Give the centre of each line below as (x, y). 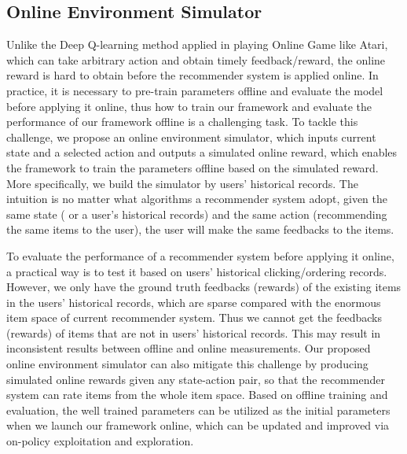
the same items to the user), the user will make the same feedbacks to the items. (200, 229)
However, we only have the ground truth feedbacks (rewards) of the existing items (204, 287)
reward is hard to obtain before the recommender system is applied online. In (192, 75)
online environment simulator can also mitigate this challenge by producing (187, 364)
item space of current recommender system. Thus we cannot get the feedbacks (194, 317)
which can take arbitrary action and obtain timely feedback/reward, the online (196, 59)
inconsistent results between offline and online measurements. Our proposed (189, 348)
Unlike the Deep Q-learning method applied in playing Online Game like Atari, (197, 44)
